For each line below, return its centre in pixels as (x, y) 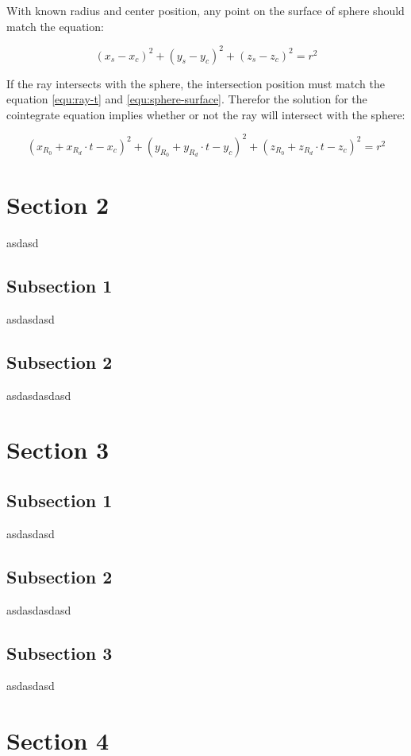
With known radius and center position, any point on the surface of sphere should (205, 10)
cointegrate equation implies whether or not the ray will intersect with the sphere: (206, 114)
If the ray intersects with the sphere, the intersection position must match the (196, 83)
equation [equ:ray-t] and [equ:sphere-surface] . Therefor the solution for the (187, 99)
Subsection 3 (60, 652)
